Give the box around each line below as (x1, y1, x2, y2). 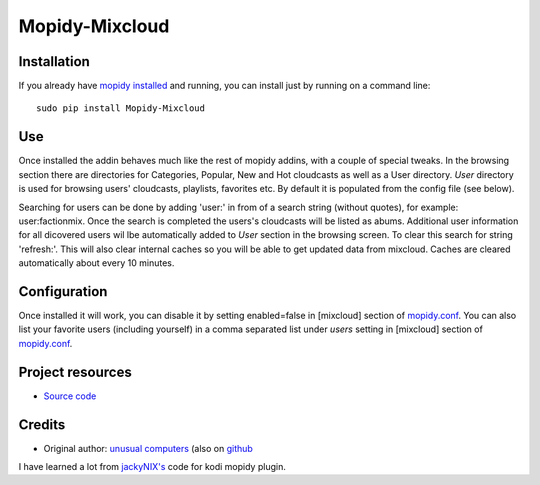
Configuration (18, 283, 108, 300)
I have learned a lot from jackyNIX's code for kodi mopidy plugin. (18, 460, 287, 472)
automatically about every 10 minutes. (18, 257, 175, 269)
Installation (18, 53, 90, 70)
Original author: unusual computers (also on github (43, 442, 254, 454)
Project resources (18, 363, 132, 380)
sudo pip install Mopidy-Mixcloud (36, 103, 205, 114)
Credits (18, 416, 66, 433)
